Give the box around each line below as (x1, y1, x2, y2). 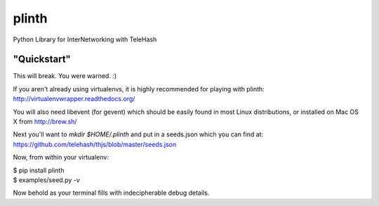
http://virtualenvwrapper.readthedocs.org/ (13, 95, 135, 103)
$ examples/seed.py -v (13, 176, 80, 184)
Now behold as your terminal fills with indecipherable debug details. (13, 188, 210, 197)
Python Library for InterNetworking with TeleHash (13, 35, 157, 44)
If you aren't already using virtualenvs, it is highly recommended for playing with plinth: (13, 84, 265, 93)
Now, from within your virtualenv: (13, 153, 109, 162)
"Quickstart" (13, 53, 72, 65)
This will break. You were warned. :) (13, 72, 117, 80)
